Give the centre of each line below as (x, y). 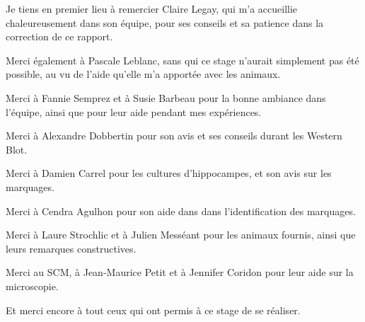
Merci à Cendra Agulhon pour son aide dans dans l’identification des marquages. (181, 211)
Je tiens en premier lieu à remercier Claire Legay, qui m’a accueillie (152, 8)
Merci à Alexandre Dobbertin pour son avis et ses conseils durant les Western (174, 136)
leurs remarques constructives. (71, 248)
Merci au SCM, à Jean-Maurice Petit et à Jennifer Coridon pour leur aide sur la (180, 272)
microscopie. (32, 286)
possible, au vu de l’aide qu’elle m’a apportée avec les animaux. (143, 74)
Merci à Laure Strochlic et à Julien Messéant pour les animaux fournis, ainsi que (181, 235)
